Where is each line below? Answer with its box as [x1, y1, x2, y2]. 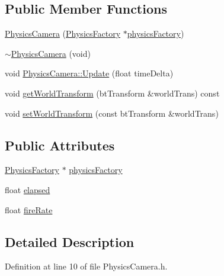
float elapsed [5, 183, 50, 195]
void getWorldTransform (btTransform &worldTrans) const [5, 86, 220, 99]
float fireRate [5, 203, 53, 216]
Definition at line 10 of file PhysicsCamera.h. [5, 260, 168, 272]
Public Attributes [5, 136, 115, 154]
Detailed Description [5, 232, 135, 251]
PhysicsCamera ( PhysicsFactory [5, 27, 121, 40]
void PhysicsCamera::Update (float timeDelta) [5, 67, 174, 79]
